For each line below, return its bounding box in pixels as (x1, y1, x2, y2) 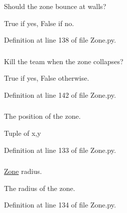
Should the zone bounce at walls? (4, 1, 106, 11)
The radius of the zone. (4, 182, 75, 193)
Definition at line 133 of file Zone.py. (4, 144, 116, 155)
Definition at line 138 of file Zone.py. (4, 35, 116, 45)
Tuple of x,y (4, 128, 41, 138)
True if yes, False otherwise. (4, 73, 89, 83)
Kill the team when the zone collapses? (4, 56, 123, 66)
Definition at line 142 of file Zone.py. (4, 89, 116, 100)
